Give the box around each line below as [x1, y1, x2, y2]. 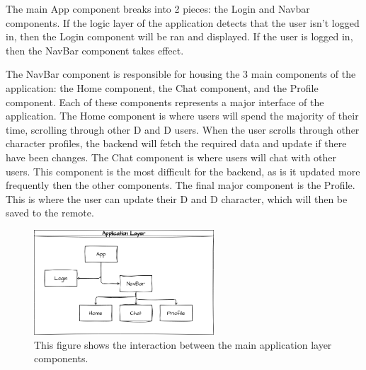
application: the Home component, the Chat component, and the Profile [6, 80, 319, 95]
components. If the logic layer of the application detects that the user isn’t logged [6, 15, 360, 30]
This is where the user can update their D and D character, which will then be [6, 191, 348, 206]
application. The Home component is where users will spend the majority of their [6, 108, 359, 123]
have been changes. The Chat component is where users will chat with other [6, 149, 337, 164]
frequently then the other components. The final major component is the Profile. [6, 178, 355, 192]
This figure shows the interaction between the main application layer [34, 337, 332, 352]
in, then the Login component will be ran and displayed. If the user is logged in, [6, 29, 353, 44]
